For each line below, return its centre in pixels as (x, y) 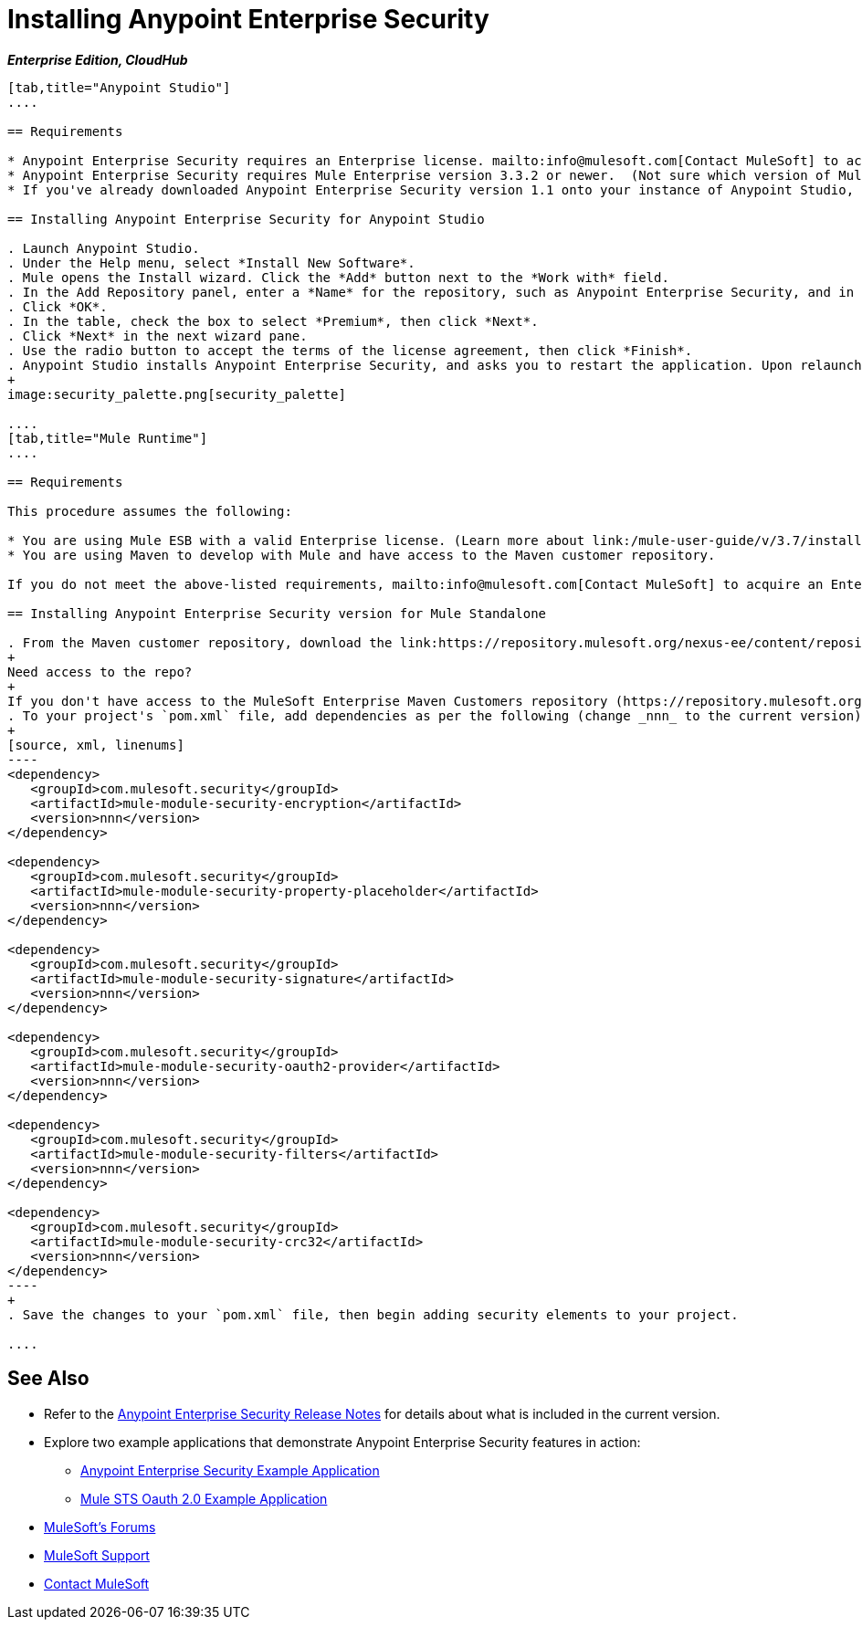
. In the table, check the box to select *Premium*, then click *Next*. (273, 321)
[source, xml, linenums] (96, 745)
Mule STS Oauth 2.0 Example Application (204, 1498)
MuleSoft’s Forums (100, 1527)
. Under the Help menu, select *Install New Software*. (211, 262)
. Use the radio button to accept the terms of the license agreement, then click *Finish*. (350, 350)
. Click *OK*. (58, 306)
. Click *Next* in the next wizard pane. (158, 336)
